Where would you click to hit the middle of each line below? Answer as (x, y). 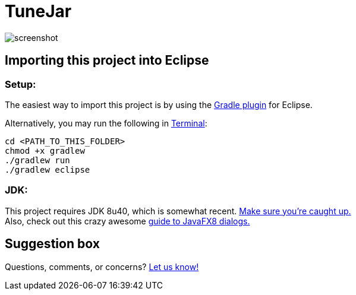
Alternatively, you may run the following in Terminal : (106, 123)
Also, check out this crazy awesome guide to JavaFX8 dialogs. (127, 221)
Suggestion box (52, 244)
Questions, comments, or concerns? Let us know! (102, 267)
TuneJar (38, 11)
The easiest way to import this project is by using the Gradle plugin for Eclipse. (159, 104)
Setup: (21, 84)
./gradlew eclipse (48, 169)
